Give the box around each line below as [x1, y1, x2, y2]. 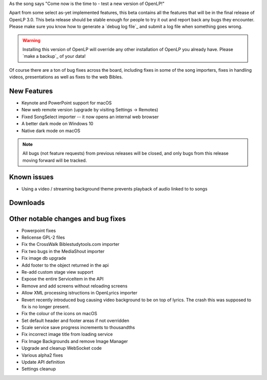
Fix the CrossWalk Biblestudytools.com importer [21, 241, 120, 247]
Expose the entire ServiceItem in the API [21, 276, 104, 282]
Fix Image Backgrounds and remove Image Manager [21, 338, 128, 344]
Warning [22, 37, 41, 43]
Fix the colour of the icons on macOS [21, 311, 97, 317]
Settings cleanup [21, 366, 56, 372]
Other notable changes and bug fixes [9, 214, 126, 223]
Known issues [9, 173, 54, 181]
